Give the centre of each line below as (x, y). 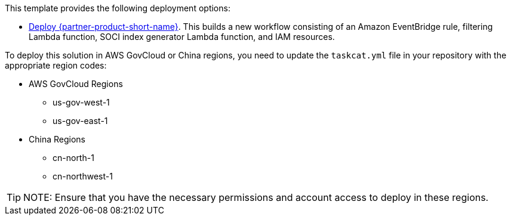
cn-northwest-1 (83, 176)
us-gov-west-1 (81, 102)
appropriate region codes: (56, 65)
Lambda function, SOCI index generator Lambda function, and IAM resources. (182, 37)
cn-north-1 (73, 158)
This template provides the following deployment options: (118, 8)
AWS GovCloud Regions (76, 84)
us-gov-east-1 (80, 121)
